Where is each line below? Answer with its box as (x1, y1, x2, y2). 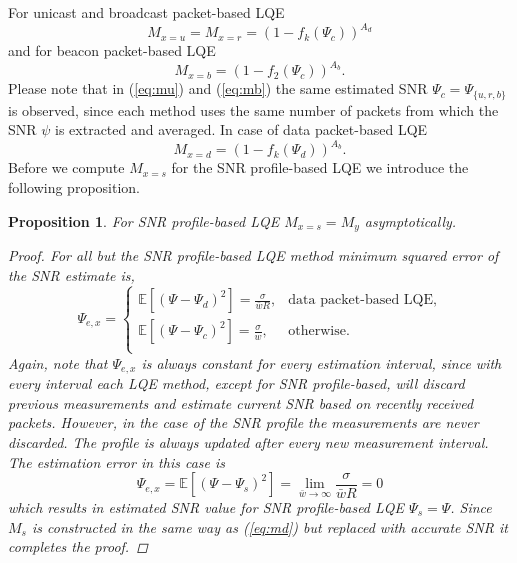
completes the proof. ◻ (8, 536, 148, 557)
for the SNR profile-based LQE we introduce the (171, 157, 469, 178)
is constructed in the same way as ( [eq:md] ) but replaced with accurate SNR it (31, 516, 508, 537)
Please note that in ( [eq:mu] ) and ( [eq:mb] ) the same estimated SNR (8, 78, 428, 99)
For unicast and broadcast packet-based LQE (8, 2, 285, 22)
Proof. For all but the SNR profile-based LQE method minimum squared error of (8, 244, 499, 265)
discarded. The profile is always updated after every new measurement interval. (8, 431, 489, 452)
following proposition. (8, 176, 140, 197)
